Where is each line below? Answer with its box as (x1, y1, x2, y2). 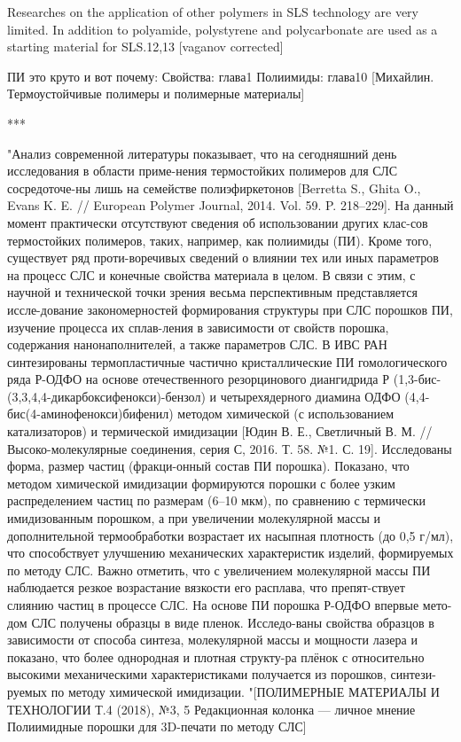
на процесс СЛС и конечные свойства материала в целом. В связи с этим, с (7, 265, 416, 284)
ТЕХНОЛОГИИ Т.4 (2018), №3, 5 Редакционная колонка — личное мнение (7, 699, 416, 718)
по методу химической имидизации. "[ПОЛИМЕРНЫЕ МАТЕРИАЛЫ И (51, 682, 440, 700)
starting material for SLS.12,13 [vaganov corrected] (7, 37, 284, 56)
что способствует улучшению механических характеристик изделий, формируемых (7, 543, 454, 562)
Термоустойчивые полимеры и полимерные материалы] (7, 84, 305, 103)
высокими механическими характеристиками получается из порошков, (7, 665, 387, 683)
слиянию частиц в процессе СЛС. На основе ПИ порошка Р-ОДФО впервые (7, 596, 419, 613)
